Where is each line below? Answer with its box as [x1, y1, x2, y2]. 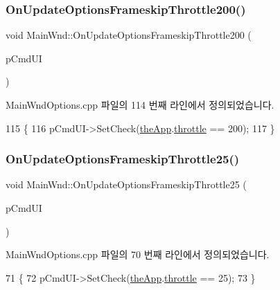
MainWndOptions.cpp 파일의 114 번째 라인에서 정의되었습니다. [6, 98, 274, 111]
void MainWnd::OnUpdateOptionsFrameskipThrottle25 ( [6, 177, 247, 192]
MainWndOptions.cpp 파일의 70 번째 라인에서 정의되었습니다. [6, 247, 270, 262]
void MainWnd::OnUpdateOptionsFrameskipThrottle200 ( [6, 28, 252, 42]
